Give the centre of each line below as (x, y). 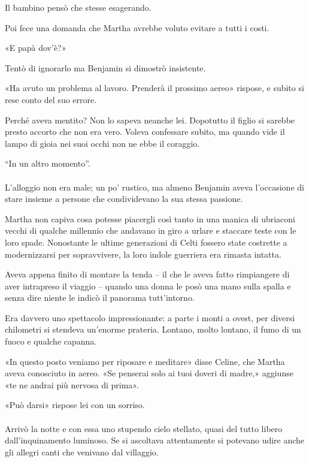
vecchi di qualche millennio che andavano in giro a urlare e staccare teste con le (151, 230)
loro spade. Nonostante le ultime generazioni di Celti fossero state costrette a (146, 242)
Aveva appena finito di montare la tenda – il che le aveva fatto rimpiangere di (147, 274)
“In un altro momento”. (48, 163)
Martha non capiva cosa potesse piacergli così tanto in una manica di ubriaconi (150, 218)
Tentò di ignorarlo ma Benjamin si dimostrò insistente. (105, 67)
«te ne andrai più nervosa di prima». (72, 384)
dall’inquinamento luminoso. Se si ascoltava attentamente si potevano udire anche (155, 440)
